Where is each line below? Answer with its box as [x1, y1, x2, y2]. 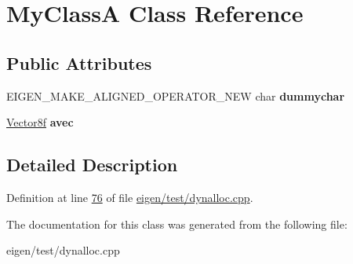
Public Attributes [6, 50, 152, 75]
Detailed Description [6, 152, 178, 177]
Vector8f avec [6, 114, 74, 130]
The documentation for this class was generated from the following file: [6, 215, 348, 232]
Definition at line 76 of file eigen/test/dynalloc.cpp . [6, 189, 253, 205]
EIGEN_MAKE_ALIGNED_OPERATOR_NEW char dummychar [6, 87, 345, 104]
